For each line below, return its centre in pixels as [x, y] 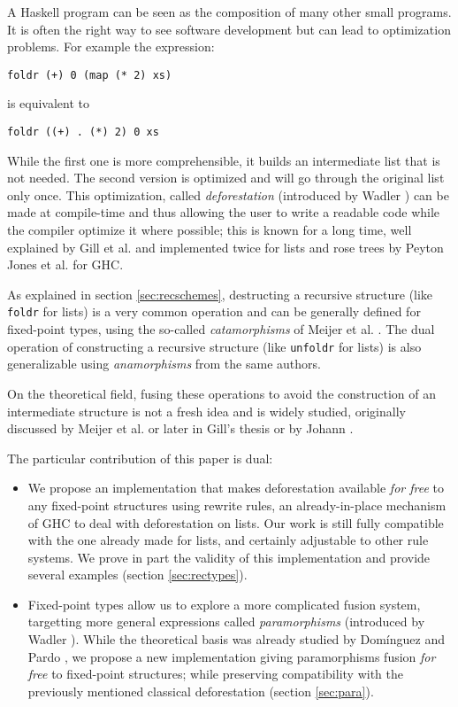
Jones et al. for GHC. [65, 264]
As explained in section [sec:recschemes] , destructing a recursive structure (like [220, 294]
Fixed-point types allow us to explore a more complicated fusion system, [224, 604]
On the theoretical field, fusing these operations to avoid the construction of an [222, 393]
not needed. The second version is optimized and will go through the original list [226, 178]
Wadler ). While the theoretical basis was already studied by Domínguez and [236, 639]
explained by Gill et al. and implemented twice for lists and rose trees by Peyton [225, 247]
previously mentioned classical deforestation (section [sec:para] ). [201, 691]
